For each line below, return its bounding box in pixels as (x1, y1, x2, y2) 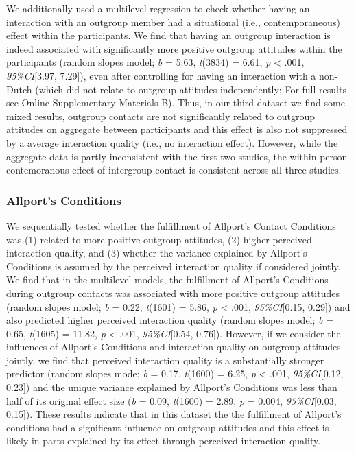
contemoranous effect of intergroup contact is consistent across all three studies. (6, 163, 342, 177)
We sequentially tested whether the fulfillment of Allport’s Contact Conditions (6, 218, 336, 233)
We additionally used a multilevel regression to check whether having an (6, 1, 310, 15)
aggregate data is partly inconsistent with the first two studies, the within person (6, 149, 348, 163)
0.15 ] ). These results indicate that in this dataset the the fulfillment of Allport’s (6, 407, 342, 421)
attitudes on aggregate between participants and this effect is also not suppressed (6, 122, 348, 136)
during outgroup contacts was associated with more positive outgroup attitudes (6, 285, 340, 300)
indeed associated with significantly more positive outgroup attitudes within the (6, 41, 342, 56)
